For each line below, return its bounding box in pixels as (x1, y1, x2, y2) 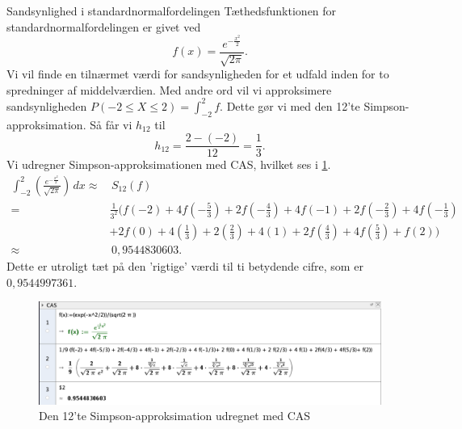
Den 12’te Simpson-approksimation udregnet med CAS (39, 407, 311, 424)
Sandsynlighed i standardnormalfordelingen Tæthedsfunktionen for (6, 2, 337, 19)
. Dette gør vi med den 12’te (220, 97, 360, 114)
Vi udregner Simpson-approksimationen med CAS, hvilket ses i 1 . (6, 156, 331, 173)
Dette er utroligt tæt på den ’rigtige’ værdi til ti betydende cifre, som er (6, 257, 363, 274)
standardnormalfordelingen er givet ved (6, 18, 201, 35)
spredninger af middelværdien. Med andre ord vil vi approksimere (6, 81, 332, 98)
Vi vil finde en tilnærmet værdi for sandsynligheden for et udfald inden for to (6, 65, 389, 82)
